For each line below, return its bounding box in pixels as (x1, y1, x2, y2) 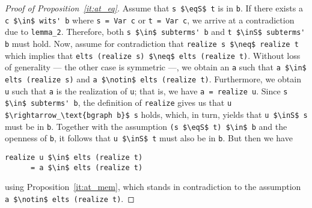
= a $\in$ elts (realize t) (30, 163, 143, 172)
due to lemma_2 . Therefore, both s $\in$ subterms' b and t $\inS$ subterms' (5, 25, 305, 38)
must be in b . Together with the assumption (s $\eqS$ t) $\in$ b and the (5, 120, 287, 132)
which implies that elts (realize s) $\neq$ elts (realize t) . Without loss (5, 49, 301, 61)
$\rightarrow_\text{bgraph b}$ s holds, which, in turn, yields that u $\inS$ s (5, 108, 308, 120)
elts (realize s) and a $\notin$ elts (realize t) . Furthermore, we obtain (5, 72, 301, 85)
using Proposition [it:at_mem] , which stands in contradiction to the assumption (5, 180, 301, 193)
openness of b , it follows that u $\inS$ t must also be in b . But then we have (5, 132, 293, 144)
